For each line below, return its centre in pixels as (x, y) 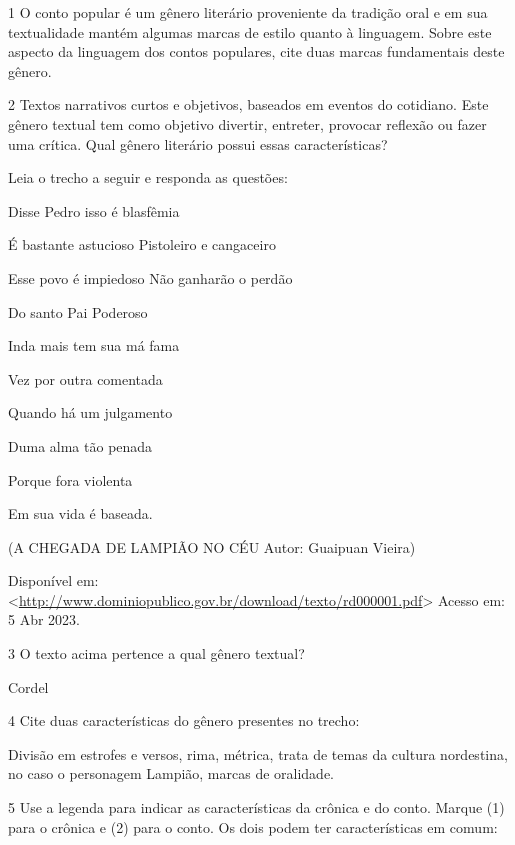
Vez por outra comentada (85, 378)
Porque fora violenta (70, 479)
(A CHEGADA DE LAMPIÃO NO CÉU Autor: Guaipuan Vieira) (212, 546)
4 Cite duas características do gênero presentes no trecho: (184, 720)
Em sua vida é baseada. (80, 513)
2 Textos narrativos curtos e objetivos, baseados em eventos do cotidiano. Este (248, 104)
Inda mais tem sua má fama (94, 345)
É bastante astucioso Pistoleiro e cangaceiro (142, 244)
